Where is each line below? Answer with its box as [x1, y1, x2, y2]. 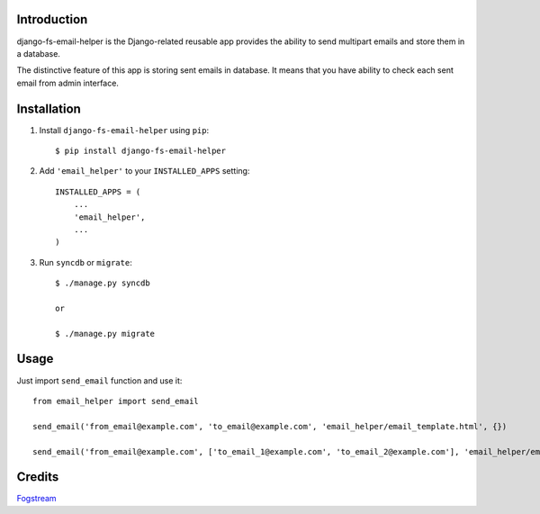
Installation [16, 101, 81, 116]
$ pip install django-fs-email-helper [55, 145, 227, 156]
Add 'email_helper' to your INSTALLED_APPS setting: [39, 166, 250, 176]
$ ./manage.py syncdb [55, 278, 150, 288]
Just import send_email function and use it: [16, 374, 183, 386]
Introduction [16, 12, 88, 27]
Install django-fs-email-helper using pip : [39, 124, 210, 135]
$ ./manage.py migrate [55, 329, 156, 338]
